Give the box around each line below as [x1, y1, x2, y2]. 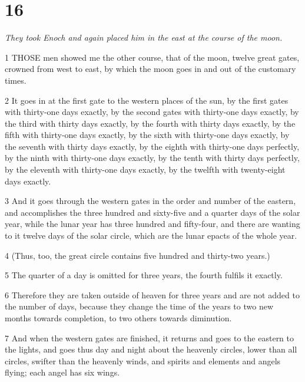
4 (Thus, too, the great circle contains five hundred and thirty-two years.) [5, 249, 270, 261]
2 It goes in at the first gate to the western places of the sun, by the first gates [5, 94, 289, 106]
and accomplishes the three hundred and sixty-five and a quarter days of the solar [5, 206, 300, 218]
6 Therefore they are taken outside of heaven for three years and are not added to [5, 288, 300, 301]
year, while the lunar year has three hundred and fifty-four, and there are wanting [5, 218, 300, 230]
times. [5, 74, 26, 86]
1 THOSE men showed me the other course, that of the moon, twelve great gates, [5, 51, 300, 63]
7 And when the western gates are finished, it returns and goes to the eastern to [5, 331, 294, 344]
